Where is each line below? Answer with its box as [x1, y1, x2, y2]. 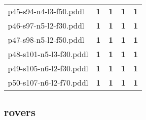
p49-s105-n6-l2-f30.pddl [8, 62, 88, 74]
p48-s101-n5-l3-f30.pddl [8, 48, 88, 60]
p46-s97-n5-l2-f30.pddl [8, 20, 84, 31]
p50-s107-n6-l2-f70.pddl [8, 77, 88, 88]
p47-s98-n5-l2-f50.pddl [8, 34, 84, 45]
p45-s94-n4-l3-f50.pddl [8, 5, 84, 17]
